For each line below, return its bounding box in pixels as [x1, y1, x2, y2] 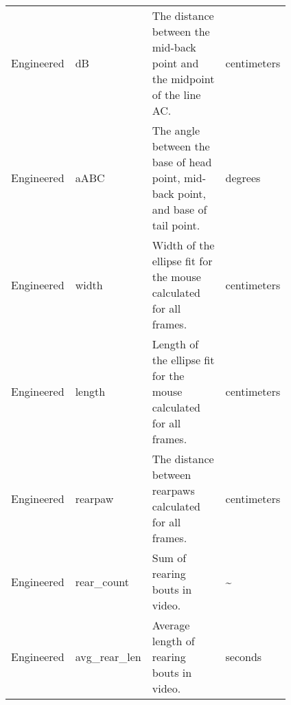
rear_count [75, 573, 129, 590]
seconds [225, 649, 262, 664]
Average [152, 617, 190, 633]
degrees [225, 170, 261, 186]
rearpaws [152, 482, 195, 498]
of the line [152, 87, 201, 102]
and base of [152, 201, 207, 217]
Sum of [152, 550, 187, 566]
